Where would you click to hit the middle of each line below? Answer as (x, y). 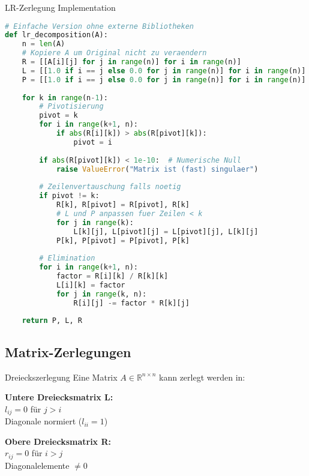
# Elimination (67, 258)
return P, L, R (52, 321)
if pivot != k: (69, 196)
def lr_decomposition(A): (56, 35)
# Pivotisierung (71, 107)
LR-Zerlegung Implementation (60, 7)
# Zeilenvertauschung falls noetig (110, 187)
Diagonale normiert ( (43, 421)
